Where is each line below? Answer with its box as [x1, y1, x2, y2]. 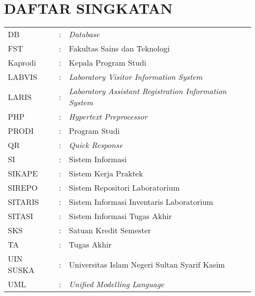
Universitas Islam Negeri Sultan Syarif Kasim [69, 258, 225, 270]
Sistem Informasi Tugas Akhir [69, 210, 172, 222]
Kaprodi [8, 57, 36, 69]
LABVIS [8, 71, 38, 83]
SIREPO [8, 182, 38, 194]
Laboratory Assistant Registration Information [69, 85, 227, 97]
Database [69, 28, 100, 40]
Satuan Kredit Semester [69, 224, 151, 236]
